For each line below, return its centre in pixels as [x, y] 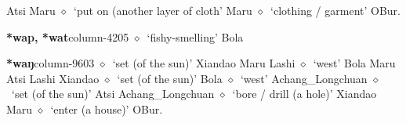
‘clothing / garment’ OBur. [336, 10]
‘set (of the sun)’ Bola [170, 78]
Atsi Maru [31, 10]
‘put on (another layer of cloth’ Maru [163, 10]
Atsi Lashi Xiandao [53, 78]
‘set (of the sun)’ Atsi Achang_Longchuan [113, 94]
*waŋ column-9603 [51, 63]
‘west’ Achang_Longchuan [304, 78]
